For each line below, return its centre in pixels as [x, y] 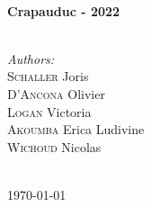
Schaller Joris [48, 76]
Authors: [31, 58]
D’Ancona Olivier [56, 93]
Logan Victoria [49, 111]
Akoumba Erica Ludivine [76, 129]
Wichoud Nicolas [54, 146]
